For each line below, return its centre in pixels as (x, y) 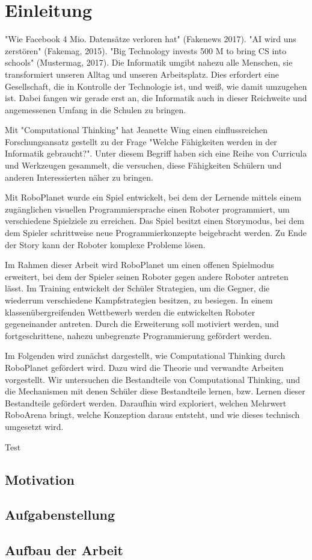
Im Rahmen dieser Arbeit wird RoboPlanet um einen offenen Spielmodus (140, 265)
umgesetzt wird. (34, 426)
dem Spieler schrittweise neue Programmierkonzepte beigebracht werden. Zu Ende (156, 233)
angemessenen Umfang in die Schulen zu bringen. (96, 109)
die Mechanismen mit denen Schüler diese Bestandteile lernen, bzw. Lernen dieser (155, 391)
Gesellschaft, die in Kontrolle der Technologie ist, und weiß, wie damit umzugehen (156, 86)
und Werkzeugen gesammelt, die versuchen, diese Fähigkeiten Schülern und (143, 165)
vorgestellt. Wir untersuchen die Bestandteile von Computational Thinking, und (152, 379)
